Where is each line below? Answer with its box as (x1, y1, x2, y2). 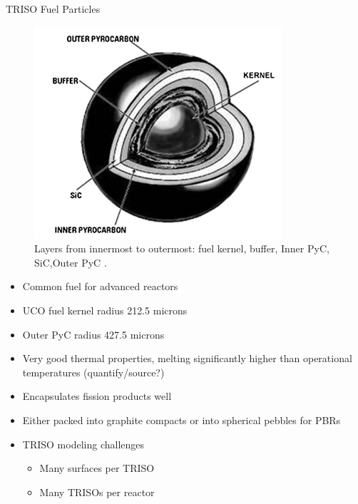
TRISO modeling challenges (22, 436, 145, 451)
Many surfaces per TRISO (39, 461, 155, 475)
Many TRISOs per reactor (39, 484, 155, 499)
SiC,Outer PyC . (34, 254, 107, 269)
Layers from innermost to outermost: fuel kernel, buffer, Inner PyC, (34, 241, 329, 256)
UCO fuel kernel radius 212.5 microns (22, 302, 188, 317)
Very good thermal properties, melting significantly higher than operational (22, 351, 352, 366)
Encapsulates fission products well (22, 389, 172, 403)
